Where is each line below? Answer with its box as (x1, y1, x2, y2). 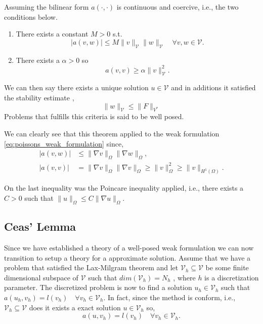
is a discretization (204, 272, 259, 282)
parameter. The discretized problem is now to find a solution (4, 282, 192, 293)
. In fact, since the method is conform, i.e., (103, 292, 236, 303)
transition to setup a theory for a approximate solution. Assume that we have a (4, 252, 251, 263)
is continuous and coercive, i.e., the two (116, 2, 239, 12)
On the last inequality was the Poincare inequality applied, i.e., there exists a (4, 183, 244, 193)
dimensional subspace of (4, 272, 78, 282)
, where (173, 272, 196, 282)
